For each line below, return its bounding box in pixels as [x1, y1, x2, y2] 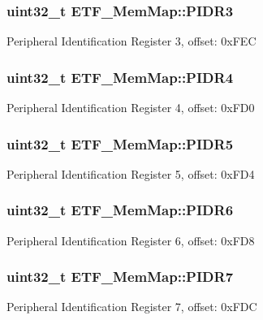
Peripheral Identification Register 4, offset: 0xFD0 [6, 99, 255, 116]
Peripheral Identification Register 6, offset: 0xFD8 [6, 231, 255, 249]
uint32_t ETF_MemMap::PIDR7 [6, 266, 234, 287]
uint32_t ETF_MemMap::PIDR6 [6, 200, 234, 220]
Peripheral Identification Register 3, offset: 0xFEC [6, 32, 257, 50]
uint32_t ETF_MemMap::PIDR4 [6, 67, 234, 87]
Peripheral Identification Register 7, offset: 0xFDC [6, 298, 257, 315]
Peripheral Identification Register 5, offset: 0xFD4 [6, 165, 255, 182]
